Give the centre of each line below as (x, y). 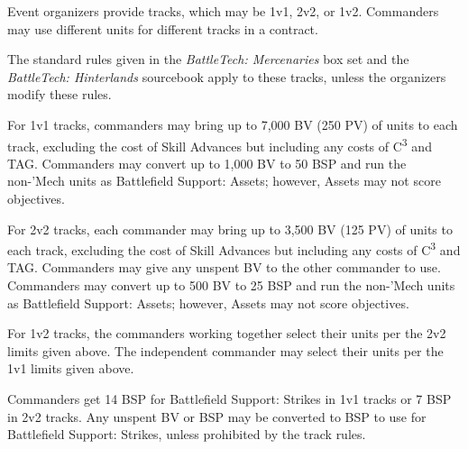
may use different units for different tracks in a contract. (163, 28)
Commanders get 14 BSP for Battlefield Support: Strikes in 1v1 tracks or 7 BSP (229, 399)
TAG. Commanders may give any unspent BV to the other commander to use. (224, 267)
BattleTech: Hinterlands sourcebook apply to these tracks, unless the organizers (227, 76)
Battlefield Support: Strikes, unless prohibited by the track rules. (187, 434)
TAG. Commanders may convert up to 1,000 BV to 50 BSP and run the (207, 163)
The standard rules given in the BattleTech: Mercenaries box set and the (208, 59)
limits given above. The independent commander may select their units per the (225, 350)
